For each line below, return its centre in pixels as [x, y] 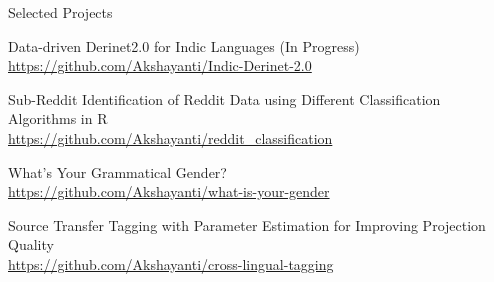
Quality [31, 244]
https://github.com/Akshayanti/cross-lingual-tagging [171, 263]
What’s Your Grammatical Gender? [117, 171]
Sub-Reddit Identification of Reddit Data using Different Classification [224, 98]
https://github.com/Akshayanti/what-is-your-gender [169, 191]
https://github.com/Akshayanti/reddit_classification [170, 137]
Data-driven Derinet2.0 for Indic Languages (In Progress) [184, 45]
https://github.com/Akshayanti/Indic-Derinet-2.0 [160, 65]
